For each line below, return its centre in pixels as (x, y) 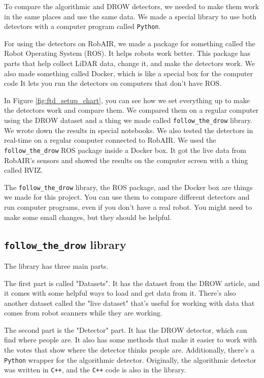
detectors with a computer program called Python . (82, 26)
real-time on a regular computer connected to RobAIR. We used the (110, 140)
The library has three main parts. (56, 265)
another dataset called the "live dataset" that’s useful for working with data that (129, 303)
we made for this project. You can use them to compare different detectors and (127, 197)
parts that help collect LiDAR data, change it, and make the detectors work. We (129, 63)
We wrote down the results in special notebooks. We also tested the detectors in (129, 130)
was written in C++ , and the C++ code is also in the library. (95, 370)
